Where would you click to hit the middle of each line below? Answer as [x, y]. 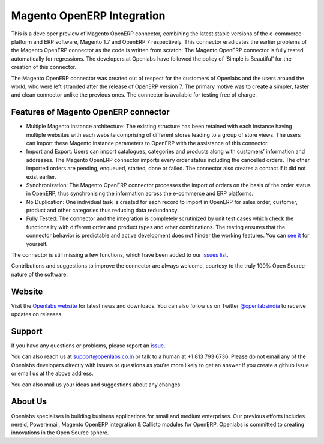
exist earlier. [41, 176]
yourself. [37, 244]
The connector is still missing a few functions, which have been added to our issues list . [120, 255]
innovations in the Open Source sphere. [60, 433]
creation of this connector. [44, 67]
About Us [29, 402]
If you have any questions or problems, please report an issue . [88, 346]
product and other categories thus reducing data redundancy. [103, 211]
